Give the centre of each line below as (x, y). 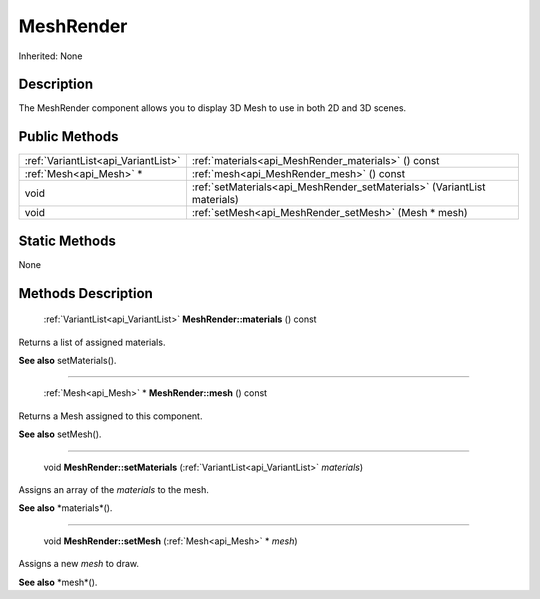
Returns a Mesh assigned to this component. (110, 416)
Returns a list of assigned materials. (92, 342)
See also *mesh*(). (58, 582)
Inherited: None (50, 56)
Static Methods (67, 240)
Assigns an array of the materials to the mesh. (114, 490)
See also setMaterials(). (67, 361)
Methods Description (86, 293)
